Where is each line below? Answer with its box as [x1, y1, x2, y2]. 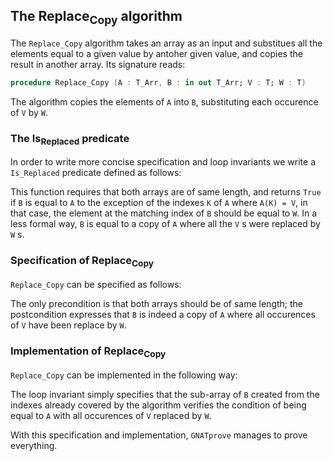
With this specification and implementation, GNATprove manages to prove [10, 429, 308, 441]
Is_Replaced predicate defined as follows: [10, 167, 182, 179]
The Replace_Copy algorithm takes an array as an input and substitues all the [10, 37, 323, 49]
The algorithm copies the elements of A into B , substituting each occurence [10, 95, 319, 108]
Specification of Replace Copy [10, 254, 155, 269]
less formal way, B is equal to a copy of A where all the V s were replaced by [10, 218, 321, 230]
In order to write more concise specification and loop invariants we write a [10, 156, 317, 168]
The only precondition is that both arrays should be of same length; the [10, 298, 304, 309]
